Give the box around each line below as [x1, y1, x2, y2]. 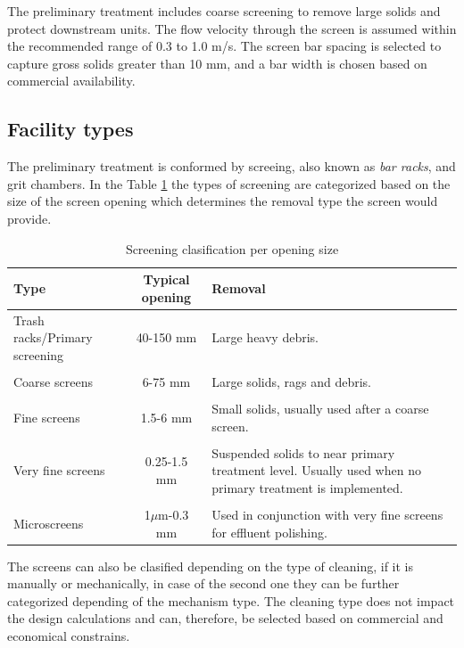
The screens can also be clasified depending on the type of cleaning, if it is [7, 556, 414, 575]
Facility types [7, 115, 134, 143]
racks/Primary [13, 328, 93, 347]
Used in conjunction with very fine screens [211, 504, 443, 523]
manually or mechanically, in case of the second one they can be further [7, 574, 400, 593]
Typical [143, 270, 190, 289]
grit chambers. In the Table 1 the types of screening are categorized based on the [7, 174, 451, 193]
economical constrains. [7, 626, 130, 644]
